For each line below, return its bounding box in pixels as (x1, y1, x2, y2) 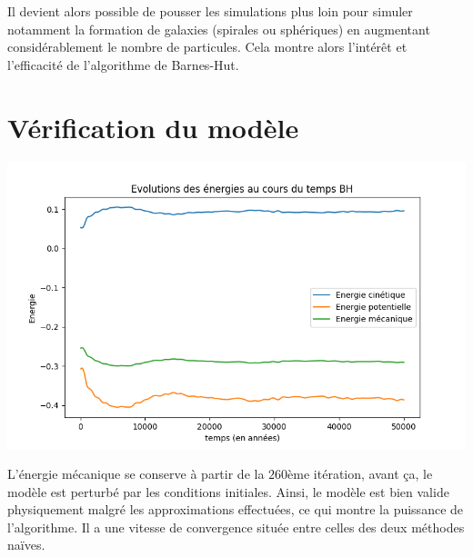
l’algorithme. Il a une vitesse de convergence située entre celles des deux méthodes (7, 517, 465, 536)
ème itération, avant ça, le (287, 464, 433, 483)
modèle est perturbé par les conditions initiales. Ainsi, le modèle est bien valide (7, 482, 449, 501)
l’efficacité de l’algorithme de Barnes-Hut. (7, 55, 239, 74)
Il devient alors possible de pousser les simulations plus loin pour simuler (7, 2, 413, 20)
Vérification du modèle (7, 108, 299, 145)
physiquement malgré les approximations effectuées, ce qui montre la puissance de (7, 500, 464, 519)
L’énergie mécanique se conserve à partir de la (7, 464, 265, 483)
